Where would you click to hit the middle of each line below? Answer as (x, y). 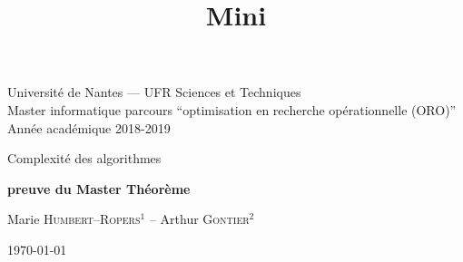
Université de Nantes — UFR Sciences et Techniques (154, 92)
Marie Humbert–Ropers (74, 219)
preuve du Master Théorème (99, 188)
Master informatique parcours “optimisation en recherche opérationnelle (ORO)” (232, 109)
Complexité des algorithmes (84, 158)
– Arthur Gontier (199, 219)
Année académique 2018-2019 (89, 127)
